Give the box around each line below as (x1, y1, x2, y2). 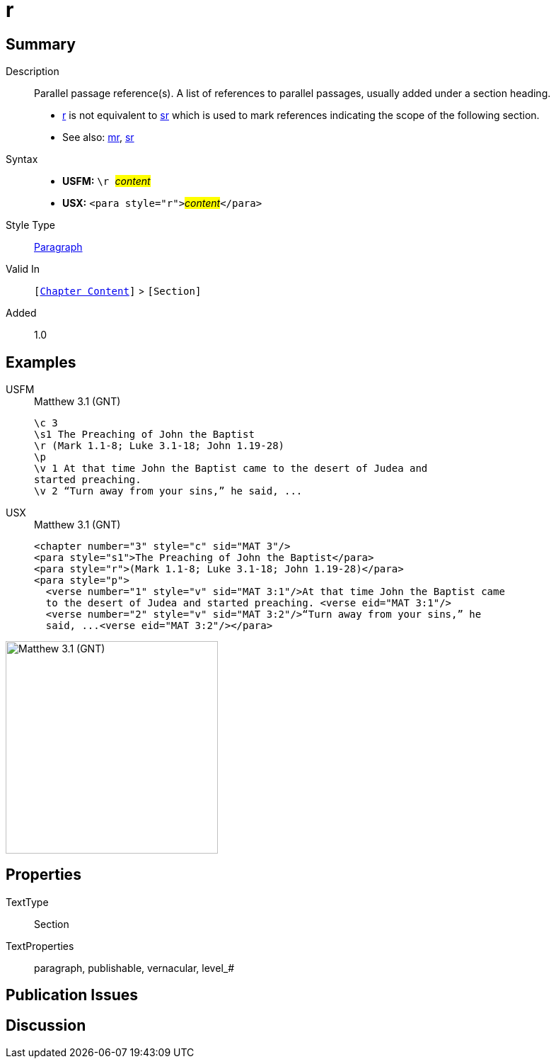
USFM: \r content (62, 175, 151, 188)
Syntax (6, 153, 38, 166)
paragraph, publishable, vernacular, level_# (34, 961, 235, 974)
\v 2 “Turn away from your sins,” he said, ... (34, 485, 303, 497)
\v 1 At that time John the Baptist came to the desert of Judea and (34, 463, 428, 475)
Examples (6, 353, 76, 371)
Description (6, 65, 59, 78)
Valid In (6, 263, 40, 276)
